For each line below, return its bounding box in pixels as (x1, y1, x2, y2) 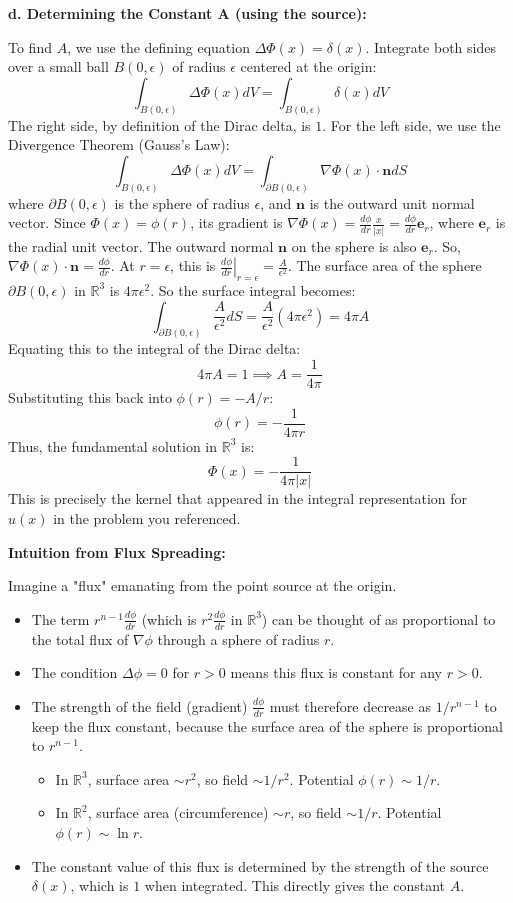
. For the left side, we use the (322, 114, 501, 135)
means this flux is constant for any (230, 662, 442, 683)
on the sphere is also (291, 235, 417, 256)
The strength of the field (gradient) (31, 695, 248, 716)
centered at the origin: (240, 56, 377, 77)
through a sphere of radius (157, 628, 320, 649)
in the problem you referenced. (53, 508, 241, 528)
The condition (31, 662, 118, 683)
